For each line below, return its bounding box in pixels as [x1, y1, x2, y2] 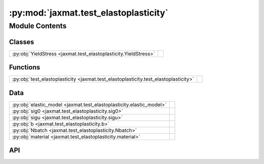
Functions [9, 63, 41, 72]
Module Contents [9, 21, 67, 30]
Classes [9, 38, 34, 46]
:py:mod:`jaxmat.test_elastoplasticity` [9, 7, 169, 18]
